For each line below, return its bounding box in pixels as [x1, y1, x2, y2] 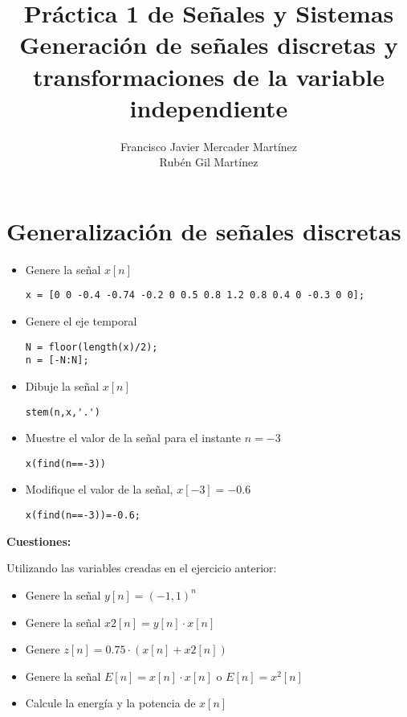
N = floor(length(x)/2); [25, 341, 158, 353]
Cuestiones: [6, 532, 71, 549]
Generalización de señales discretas [6, 214, 401, 247]
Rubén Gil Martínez [159, 154, 258, 170]
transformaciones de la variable [32, 59, 385, 92]
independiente [129, 91, 288, 124]
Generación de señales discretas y [19, 28, 398, 61]
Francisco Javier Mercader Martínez [120, 137, 297, 154]
